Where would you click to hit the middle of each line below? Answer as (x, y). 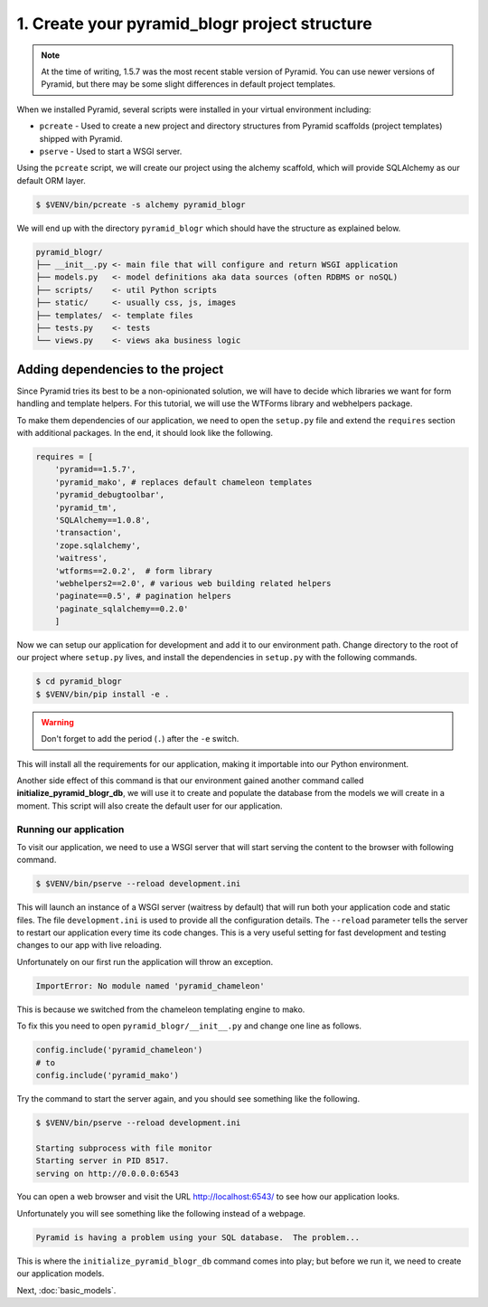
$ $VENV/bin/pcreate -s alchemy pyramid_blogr (141, 204)
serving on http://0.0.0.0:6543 (108, 1173)
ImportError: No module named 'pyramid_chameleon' (150, 985)
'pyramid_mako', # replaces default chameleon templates (183, 482)
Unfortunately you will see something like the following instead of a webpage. (161, 1213)
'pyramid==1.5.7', (95, 469)
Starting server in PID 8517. (103, 1161)
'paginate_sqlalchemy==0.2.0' (122, 609)
